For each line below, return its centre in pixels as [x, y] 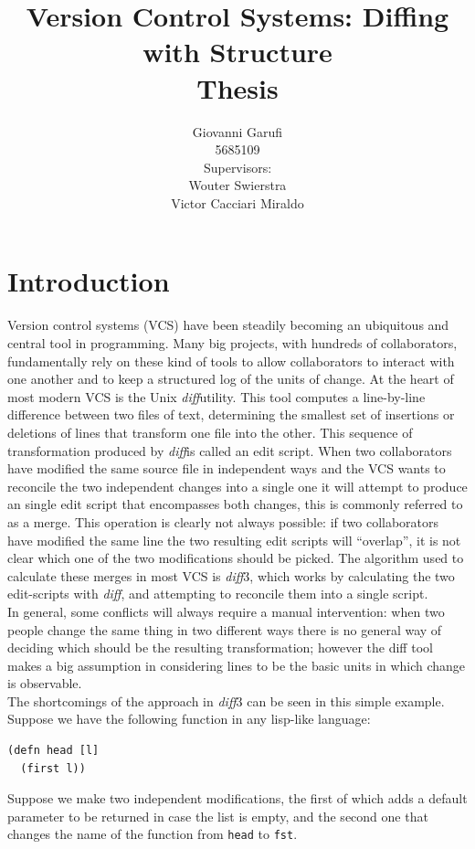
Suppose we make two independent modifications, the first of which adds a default [237, 798]
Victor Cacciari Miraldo [237, 202]
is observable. [45, 683]
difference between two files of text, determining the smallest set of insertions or [231, 414]
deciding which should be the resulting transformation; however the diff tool [220, 647]
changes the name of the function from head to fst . [153, 834]
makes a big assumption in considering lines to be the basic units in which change [237, 665]
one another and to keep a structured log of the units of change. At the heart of [231, 379]
